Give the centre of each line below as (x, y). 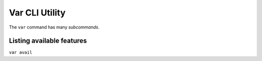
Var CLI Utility (37, 13)
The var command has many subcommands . (54, 27)
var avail (21, 53)
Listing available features (48, 41)
